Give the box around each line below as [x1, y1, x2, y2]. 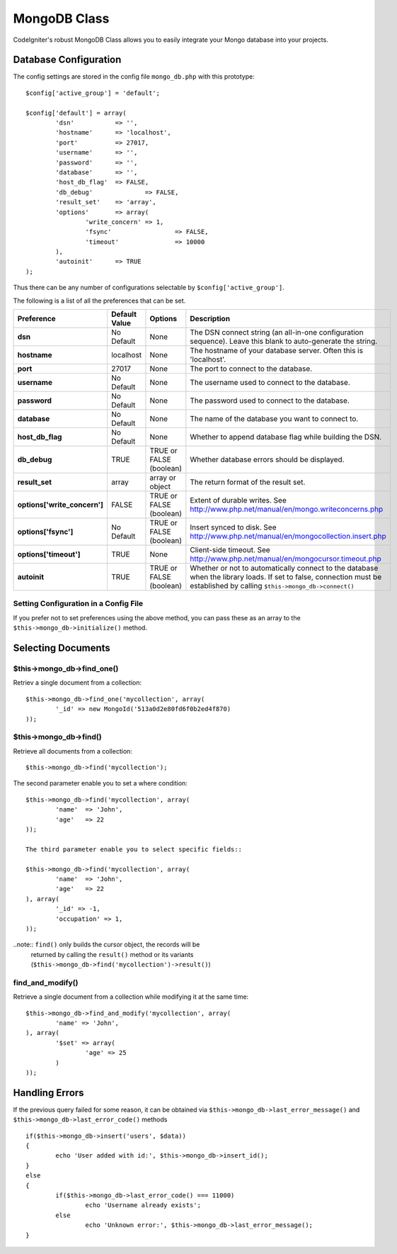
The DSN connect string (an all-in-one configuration [190, 328, 364, 337]
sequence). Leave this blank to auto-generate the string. [190, 337, 378, 347]
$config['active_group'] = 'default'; [25, 89, 161, 97]
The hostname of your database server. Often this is [190, 346, 364, 356]
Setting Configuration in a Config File [13, 599, 144, 609]
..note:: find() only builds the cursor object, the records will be [13, 940, 200, 949]
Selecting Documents [13, 642, 111, 654]
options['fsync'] [17, 527, 74, 537]
